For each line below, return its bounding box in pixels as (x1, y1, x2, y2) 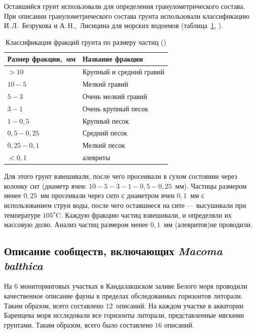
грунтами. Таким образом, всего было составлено (4, 319, 153, 330)
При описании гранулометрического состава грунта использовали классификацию (4, 10, 250, 21)
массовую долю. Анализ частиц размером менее (4, 219, 148, 230)
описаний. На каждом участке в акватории (116, 300, 244, 310)
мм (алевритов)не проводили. (164, 219, 253, 230)
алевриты (82, 152, 110, 163)
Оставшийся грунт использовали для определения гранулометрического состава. (4, 1, 245, 11)
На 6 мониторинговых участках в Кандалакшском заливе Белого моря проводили (4, 281, 248, 291)
